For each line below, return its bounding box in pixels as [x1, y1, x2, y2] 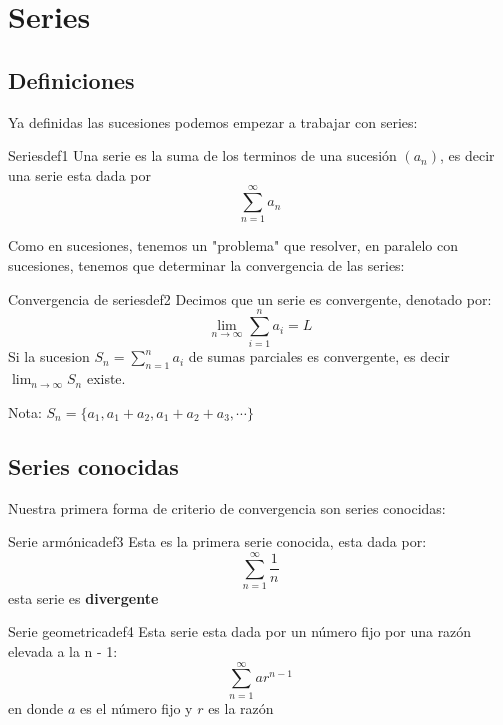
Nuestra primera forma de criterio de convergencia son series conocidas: [8, 497, 446, 518]
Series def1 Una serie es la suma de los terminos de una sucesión [8, 145, 397, 166]
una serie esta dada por [8, 164, 151, 185]
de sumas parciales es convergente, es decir [188, 346, 450, 367]
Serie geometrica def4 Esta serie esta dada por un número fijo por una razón [8, 621, 472, 642]
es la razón [208, 697, 274, 718]
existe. [86, 368, 126, 389]
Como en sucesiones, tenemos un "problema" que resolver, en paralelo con [8, 235, 459, 256]
